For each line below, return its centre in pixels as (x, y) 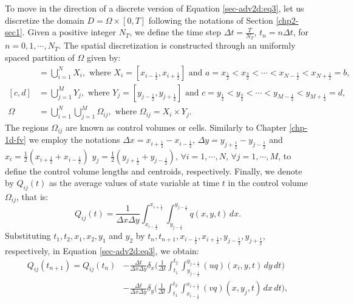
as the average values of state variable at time (134, 183)
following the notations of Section (211, 20)
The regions (27, 127)
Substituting (28, 236)
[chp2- (287, 20)
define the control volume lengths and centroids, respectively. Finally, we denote (154, 171)
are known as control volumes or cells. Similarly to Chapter (176, 127)
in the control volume (268, 183)
